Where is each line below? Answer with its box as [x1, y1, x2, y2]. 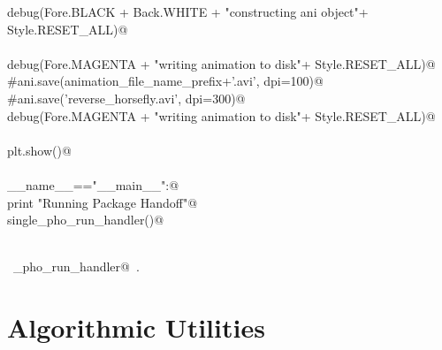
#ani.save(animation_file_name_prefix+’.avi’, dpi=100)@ [7, 72, 324, 90]
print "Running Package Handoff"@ [7, 193, 198, 211]
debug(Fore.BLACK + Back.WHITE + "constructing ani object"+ [7, 3, 369, 20]
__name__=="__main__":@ [7, 175, 179, 194]
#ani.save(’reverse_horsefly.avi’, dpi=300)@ [7, 88, 246, 107]
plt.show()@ [7, 141, 72, 159]
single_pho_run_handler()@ [7, 210, 164, 229]
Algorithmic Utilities [7, 309, 265, 346]
